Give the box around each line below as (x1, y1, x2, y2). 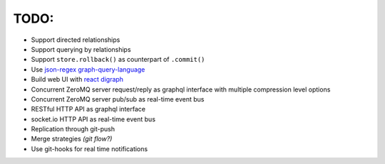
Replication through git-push (31, 125, 115, 133)
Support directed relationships (31, 35, 120, 44)
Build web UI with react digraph (31, 75, 124, 84)
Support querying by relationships (31, 45, 131, 53)
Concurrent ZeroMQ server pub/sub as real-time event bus (31, 94, 205, 103)
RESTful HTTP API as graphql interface (31, 105, 146, 114)
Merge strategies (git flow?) (31, 135, 113, 143)
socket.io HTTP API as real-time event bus (31, 114, 156, 124)
